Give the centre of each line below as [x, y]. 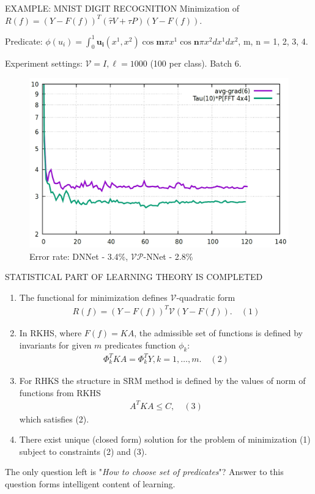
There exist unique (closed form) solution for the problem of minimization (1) [165, 439]
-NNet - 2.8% [168, 256]
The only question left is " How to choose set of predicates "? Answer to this [144, 472]
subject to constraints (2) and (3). [83, 451]
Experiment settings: [44, 63]
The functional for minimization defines [93, 297]
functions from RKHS [60, 392]
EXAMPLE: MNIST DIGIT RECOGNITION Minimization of [122, 8]
